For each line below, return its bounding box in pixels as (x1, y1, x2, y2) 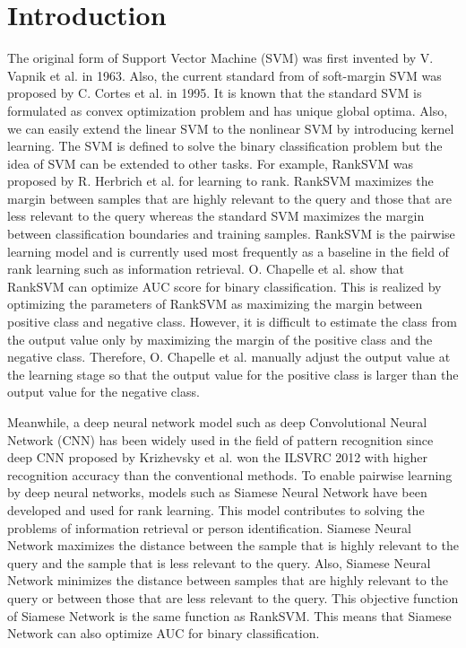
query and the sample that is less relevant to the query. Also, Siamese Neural (7, 553, 431, 572)
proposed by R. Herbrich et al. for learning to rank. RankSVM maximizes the (7, 171, 434, 190)
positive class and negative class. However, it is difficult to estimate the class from (7, 312, 457, 331)
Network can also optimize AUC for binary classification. (7, 624, 320, 643)
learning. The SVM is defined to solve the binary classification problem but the (7, 136, 443, 155)
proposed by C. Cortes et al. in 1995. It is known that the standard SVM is (7, 83, 422, 102)
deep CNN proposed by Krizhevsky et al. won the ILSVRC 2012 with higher (7, 448, 427, 467)
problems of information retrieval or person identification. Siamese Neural (7, 518, 411, 537)
